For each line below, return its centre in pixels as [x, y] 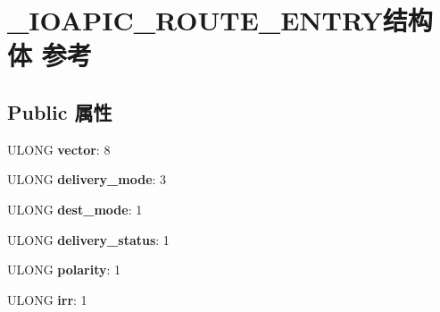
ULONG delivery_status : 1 [88, 239]
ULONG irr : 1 [47, 299]
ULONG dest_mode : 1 [75, 209]
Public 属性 [60, 111]
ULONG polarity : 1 [64, 270]
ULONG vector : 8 [59, 149]
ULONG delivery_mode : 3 [87, 179]
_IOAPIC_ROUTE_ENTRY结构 [220, 20]
